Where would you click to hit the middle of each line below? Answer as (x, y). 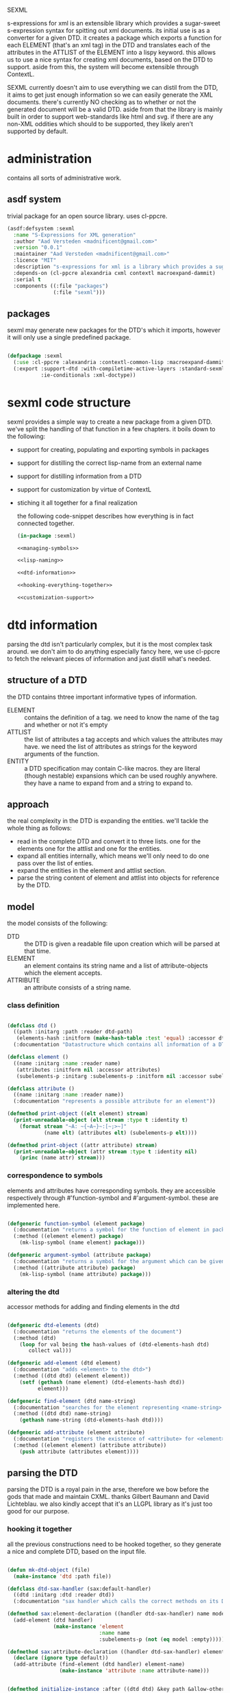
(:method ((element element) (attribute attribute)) (90, 1445)
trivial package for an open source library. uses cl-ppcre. (87, 216)
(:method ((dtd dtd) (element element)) (72, 1376)
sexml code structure (69, 402)
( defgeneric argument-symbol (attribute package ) (79, 1255)
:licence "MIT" (35, 261)
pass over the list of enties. (55, 863)
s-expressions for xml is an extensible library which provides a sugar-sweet (114, 23)
